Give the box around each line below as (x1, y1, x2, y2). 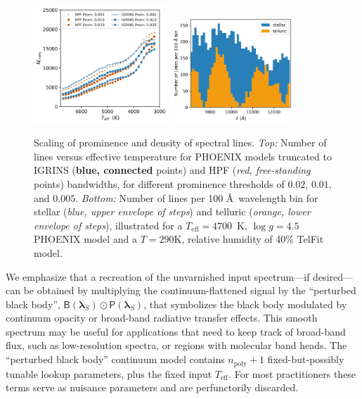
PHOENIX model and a (34, 232, 138, 246)
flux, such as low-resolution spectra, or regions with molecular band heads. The (6, 338, 347, 353)
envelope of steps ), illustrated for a (34, 217, 183, 232)
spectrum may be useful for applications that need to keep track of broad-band (6, 324, 346, 338)
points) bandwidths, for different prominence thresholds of (34, 176, 285, 191)
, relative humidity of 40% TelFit (181, 232, 324, 246)
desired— (313, 269, 354, 284)
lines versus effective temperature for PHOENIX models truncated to (34, 148, 332, 163)
